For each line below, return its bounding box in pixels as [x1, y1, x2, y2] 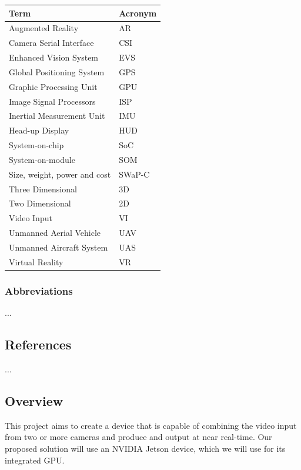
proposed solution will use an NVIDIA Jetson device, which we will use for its [5, 442, 286, 454]
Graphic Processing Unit [9, 80, 98, 92]
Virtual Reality [9, 255, 63, 268]
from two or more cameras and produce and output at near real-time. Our [5, 431, 272, 443]
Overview [5, 391, 63, 409]
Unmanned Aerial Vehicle [9, 226, 101, 239]
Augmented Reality [9, 22, 79, 34]
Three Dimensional [9, 182, 77, 195]
